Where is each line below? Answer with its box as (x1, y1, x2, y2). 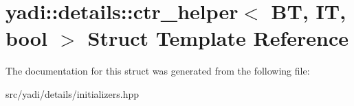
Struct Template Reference (87, 24, 349, 52)
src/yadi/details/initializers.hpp (5, 86, 140, 101)
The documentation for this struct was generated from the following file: (5, 64, 310, 78)
